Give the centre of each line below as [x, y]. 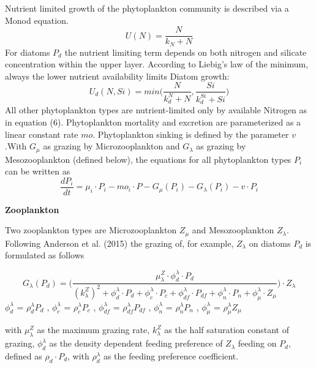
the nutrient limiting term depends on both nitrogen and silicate [186, 52]
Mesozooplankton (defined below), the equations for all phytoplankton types [148, 159]
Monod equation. [37, 20]
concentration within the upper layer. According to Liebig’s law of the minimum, [157, 64]
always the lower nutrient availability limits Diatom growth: [117, 76]
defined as [24, 355]
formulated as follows [45, 255]
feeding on [257, 343]
